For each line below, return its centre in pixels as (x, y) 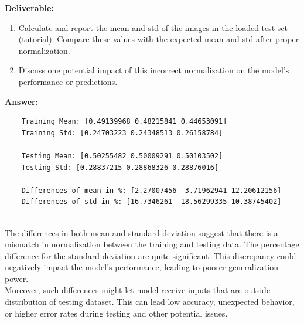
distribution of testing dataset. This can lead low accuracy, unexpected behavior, (150, 302)
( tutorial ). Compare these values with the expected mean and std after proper (159, 39)
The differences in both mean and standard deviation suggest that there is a (141, 232)
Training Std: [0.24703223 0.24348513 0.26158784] (122, 133)
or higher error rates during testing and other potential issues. (116, 313)
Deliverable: (29, 8)
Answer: (22, 101)
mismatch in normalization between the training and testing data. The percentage (152, 244)
